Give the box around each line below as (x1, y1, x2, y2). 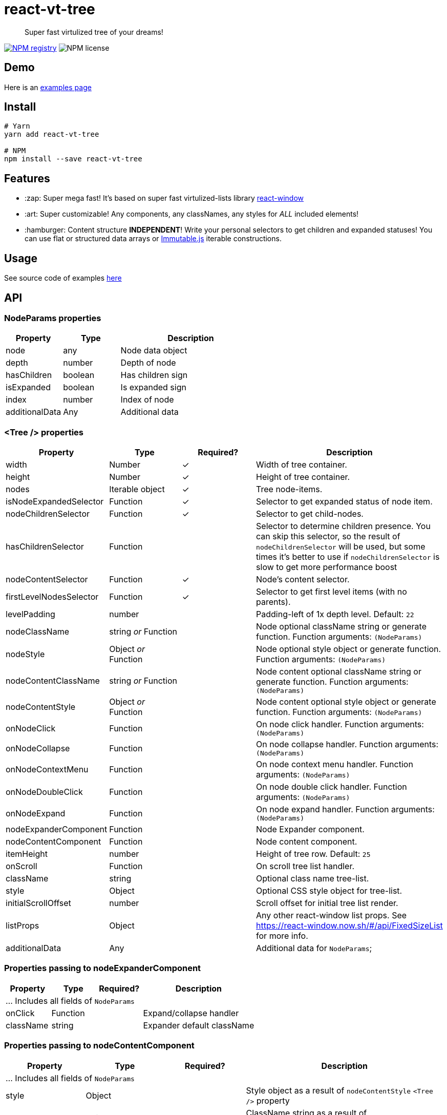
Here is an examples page (4, 82, 92, 92)
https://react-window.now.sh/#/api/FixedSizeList (256, 920, 443, 931)
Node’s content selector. (256, 574, 350, 585)
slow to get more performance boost (256, 562, 397, 573)
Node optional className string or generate (256, 621, 427, 632)
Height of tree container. (256, 472, 350, 482)
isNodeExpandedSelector (6, 496, 104, 507)
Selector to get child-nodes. (256, 509, 364, 519)
